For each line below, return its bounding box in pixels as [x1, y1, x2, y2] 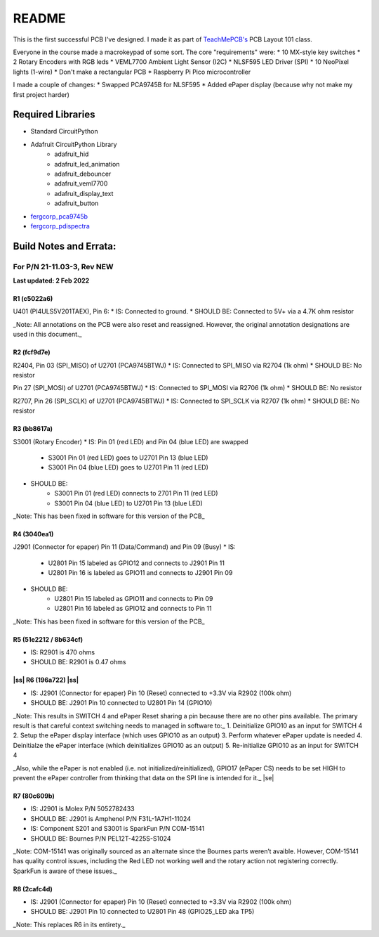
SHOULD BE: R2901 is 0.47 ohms [30, 658, 126, 666]
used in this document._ [13, 330, 82, 339]
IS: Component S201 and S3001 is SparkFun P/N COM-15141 [30, 825, 205, 833]
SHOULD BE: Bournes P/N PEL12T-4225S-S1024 [30, 834, 171, 843]
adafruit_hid [54, 150, 89, 158]
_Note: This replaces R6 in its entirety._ [13, 920, 126, 929]
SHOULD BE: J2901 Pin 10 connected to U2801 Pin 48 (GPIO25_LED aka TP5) [30, 907, 255, 916]
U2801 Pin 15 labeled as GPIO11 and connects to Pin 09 [54, 594, 213, 602]
